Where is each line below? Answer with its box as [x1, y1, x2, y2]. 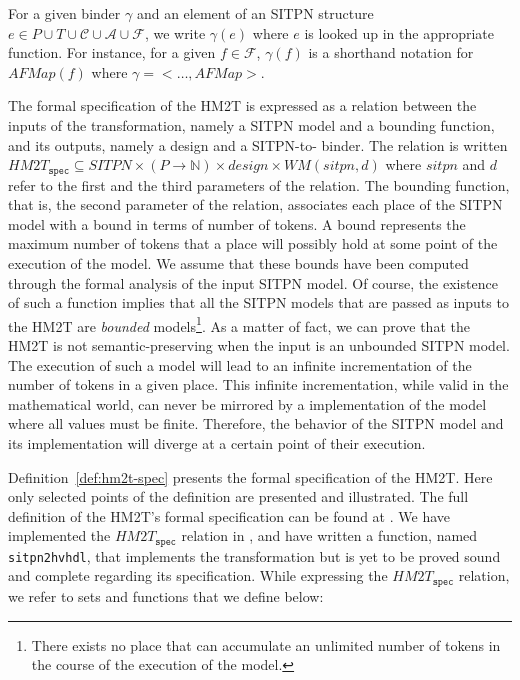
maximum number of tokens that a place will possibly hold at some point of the [8, 233, 498, 254]
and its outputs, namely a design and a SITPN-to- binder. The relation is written [8, 134, 508, 155]
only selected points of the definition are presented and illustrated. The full [8, 486, 469, 507]
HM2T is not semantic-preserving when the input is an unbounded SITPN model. [8, 335, 510, 356]
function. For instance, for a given [8, 42, 216, 63]
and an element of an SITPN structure [136, 3, 374, 23]
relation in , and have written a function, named [181, 525, 478, 546]
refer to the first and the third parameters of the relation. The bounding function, [8, 174, 510, 195]
